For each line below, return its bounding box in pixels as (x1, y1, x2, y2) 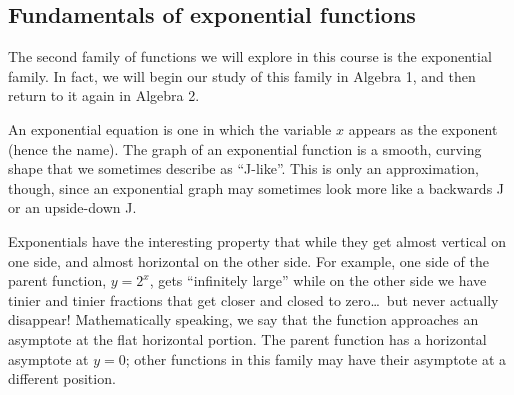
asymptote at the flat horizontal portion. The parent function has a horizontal (8, 328, 487, 349)
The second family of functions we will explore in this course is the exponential (8, 46, 492, 67)
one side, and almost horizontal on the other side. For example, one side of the (8, 250, 489, 271)
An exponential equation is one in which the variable (8, 118, 332, 139)
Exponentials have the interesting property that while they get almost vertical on (8, 230, 506, 251)
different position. (8, 368, 116, 389)
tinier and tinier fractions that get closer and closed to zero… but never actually (8, 289, 499, 310)
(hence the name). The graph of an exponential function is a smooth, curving (8, 138, 482, 159)
